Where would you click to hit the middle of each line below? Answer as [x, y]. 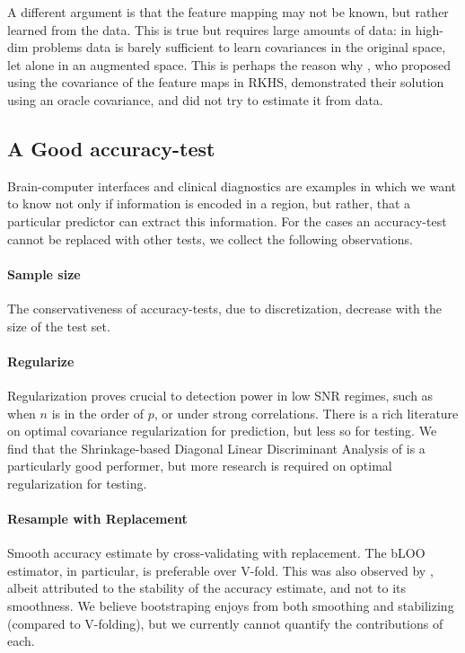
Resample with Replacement [97, 519]
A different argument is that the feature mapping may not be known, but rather [228, 12]
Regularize [41, 361]
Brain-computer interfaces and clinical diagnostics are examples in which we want [232, 185]
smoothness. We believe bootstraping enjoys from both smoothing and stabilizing [231, 606]
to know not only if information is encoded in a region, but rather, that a [209, 203]
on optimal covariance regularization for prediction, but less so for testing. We [222, 431]
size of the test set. [59, 326]
